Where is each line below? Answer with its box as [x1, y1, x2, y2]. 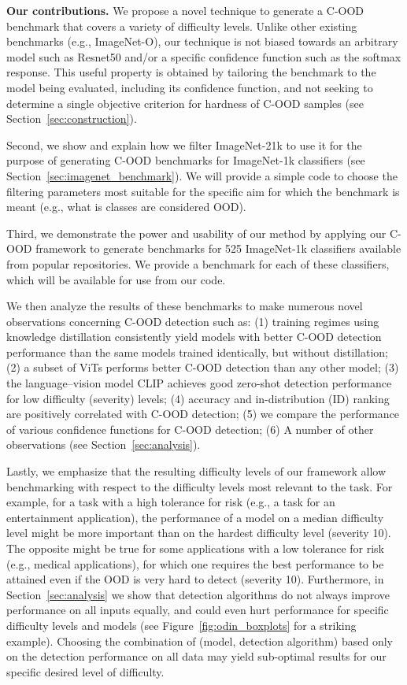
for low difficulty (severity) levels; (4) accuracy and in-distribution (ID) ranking [6, 390, 390, 406]
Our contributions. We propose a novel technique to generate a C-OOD [6, 2, 364, 18]
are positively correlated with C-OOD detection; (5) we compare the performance [6, 405, 400, 422]
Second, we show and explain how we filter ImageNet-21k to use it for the [6, 136, 362, 153]
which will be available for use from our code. [6, 271, 226, 287]
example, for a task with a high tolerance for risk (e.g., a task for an [6, 494, 335, 510]
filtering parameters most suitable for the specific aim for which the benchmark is [6, 183, 400, 199]
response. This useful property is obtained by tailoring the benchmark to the [6, 64, 376, 80]
